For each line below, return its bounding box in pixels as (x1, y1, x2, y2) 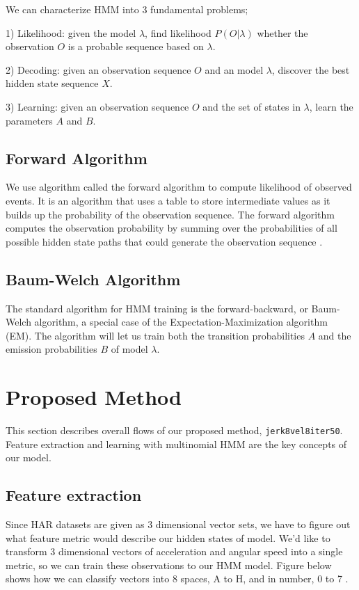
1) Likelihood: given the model (6, 25, 136, 40)
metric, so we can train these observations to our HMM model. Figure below (6, 557, 332, 572)
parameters (6, 113, 53, 127)
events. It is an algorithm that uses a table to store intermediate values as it (6, 193, 330, 207)
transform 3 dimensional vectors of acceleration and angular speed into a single (6, 544, 343, 559)
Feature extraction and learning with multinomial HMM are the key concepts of (6, 436, 347, 451)
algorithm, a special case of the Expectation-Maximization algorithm (34, 314, 328, 329)
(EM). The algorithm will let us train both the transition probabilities (6, 328, 305, 342)
